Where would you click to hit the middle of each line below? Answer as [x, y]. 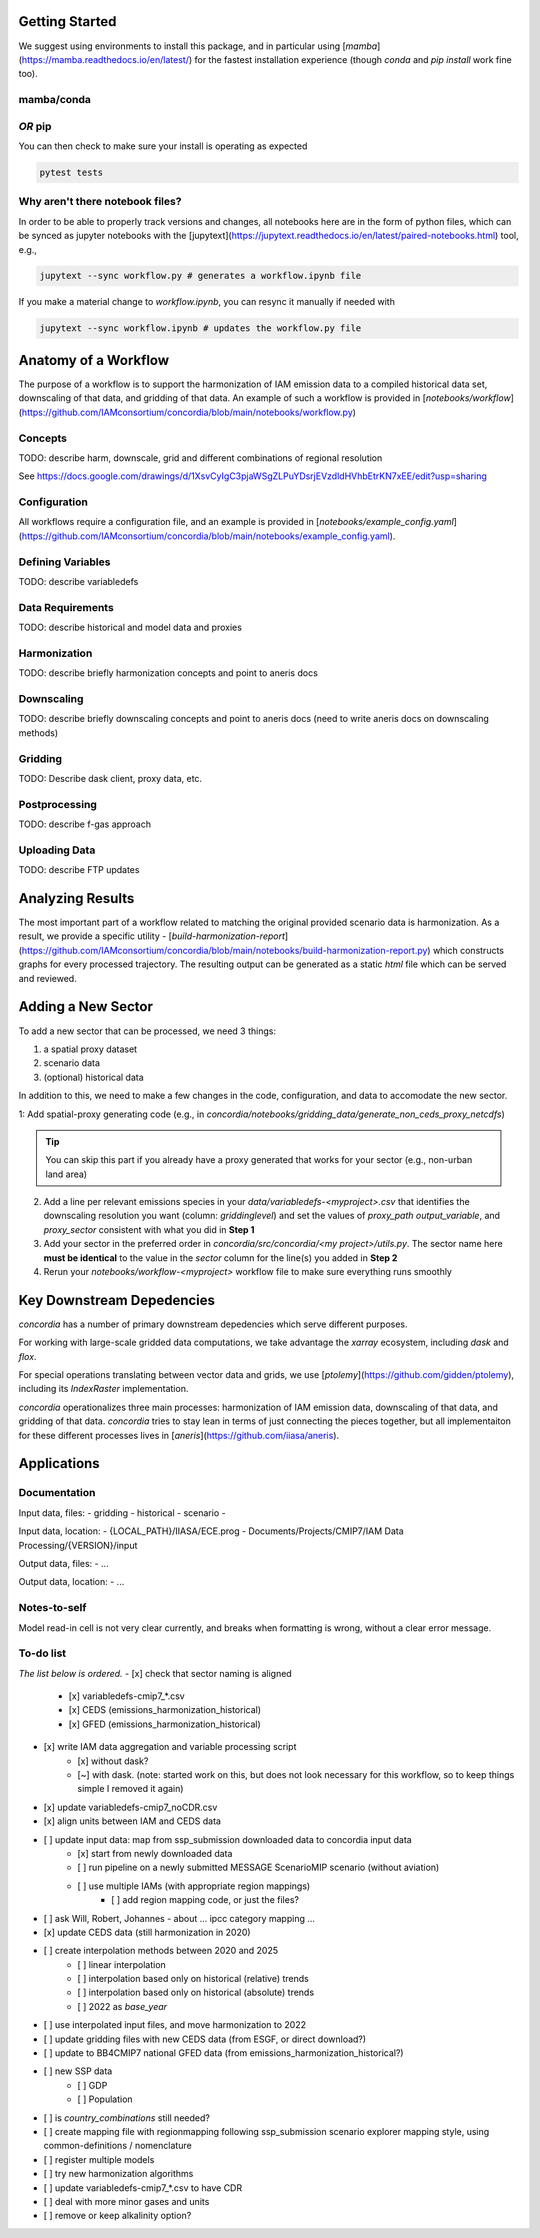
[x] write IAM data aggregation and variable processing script [170, 1747]
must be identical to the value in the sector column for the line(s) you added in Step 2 [220, 1257]
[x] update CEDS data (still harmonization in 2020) [147, 1932]
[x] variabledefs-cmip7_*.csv [126, 1696]
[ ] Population [105, 2099]
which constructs [468, 950]
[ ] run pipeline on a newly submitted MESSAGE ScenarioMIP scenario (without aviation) [258, 1867]
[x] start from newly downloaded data [155, 1853]
